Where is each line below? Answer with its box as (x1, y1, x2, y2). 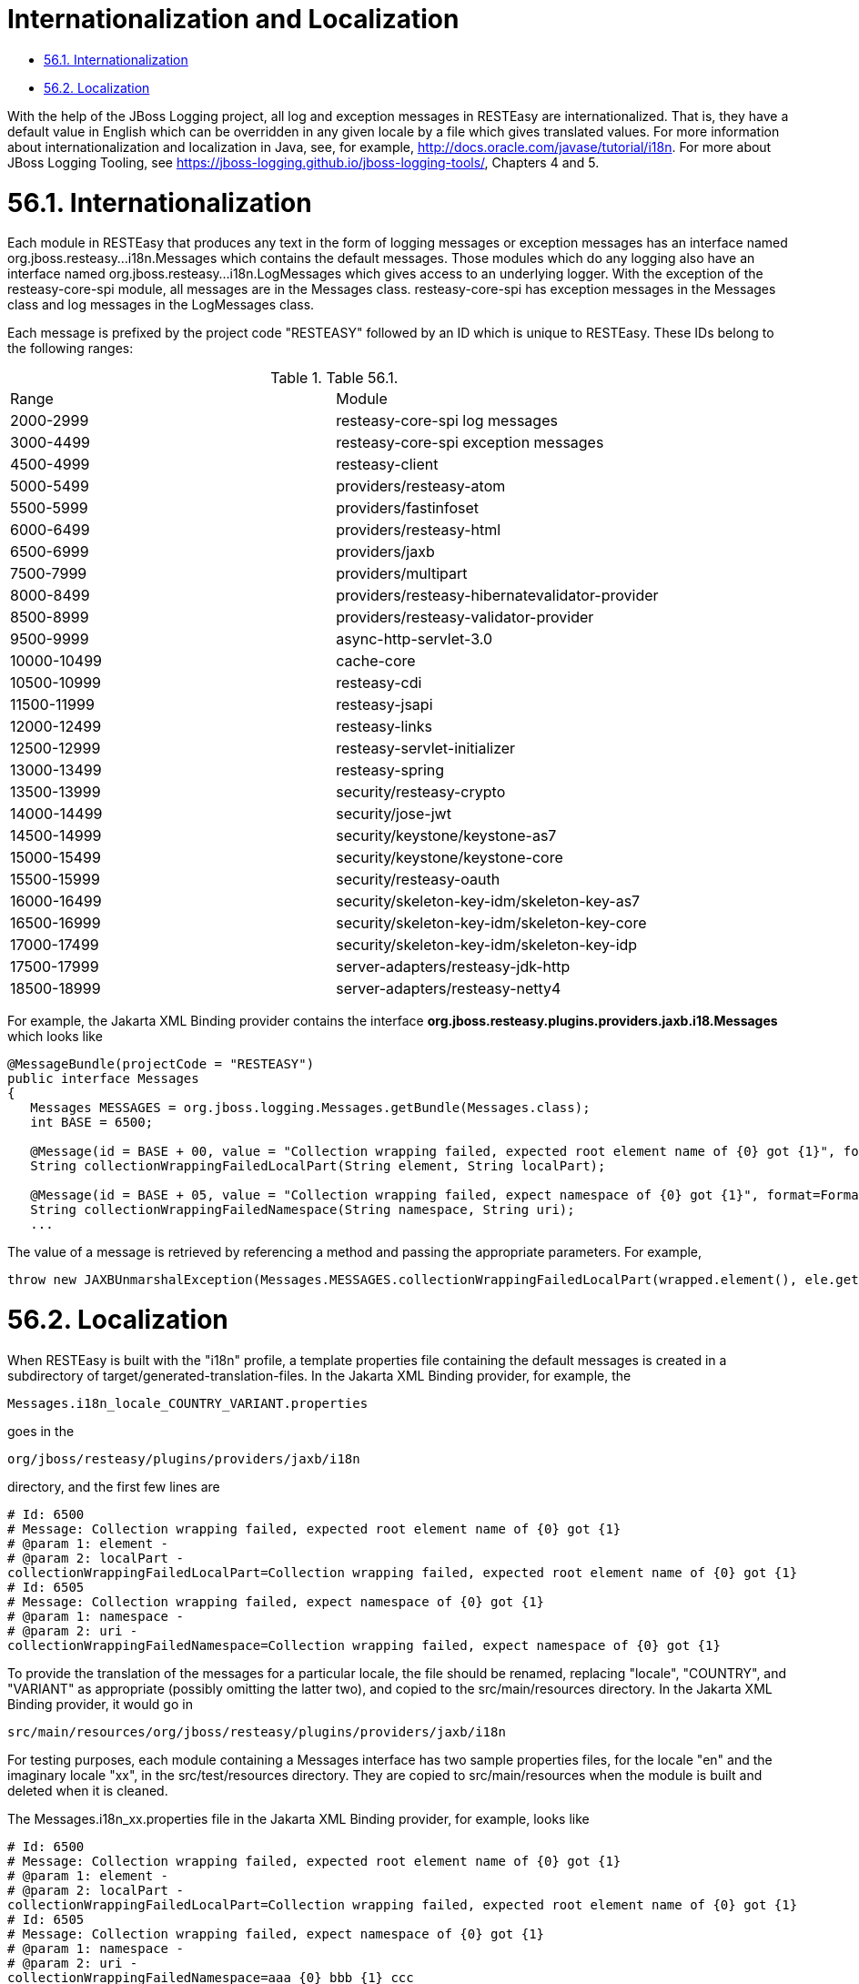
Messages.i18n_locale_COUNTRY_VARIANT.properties (7, 1395, 369, 1411)
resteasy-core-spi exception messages (336, 433, 604, 452)
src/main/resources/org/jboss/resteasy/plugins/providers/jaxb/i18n (7, 1724, 506, 1739)
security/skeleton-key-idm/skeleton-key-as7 (336, 892, 641, 911)
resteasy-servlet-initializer (336, 739, 516, 758)
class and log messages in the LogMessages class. (7, 297, 315, 313)
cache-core (336, 652, 416, 671)
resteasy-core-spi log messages (336, 411, 558, 430)
